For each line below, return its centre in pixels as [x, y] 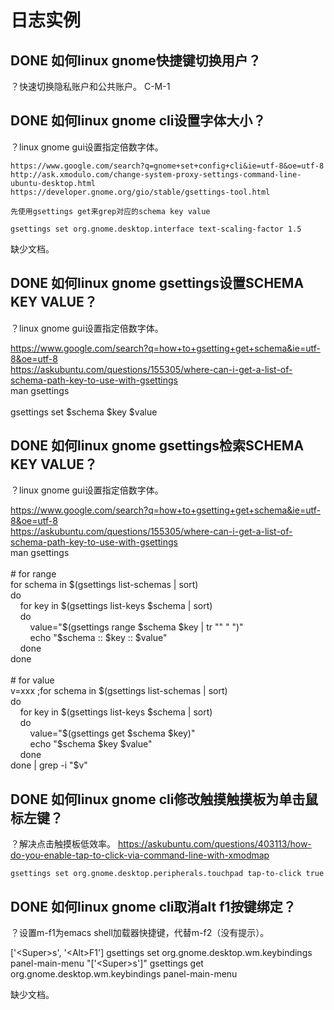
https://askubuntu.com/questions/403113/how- [214, 844]
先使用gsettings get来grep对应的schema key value [110, 211]
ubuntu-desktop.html [53, 183]
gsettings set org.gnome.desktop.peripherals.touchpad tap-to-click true [167, 874]
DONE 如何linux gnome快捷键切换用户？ [136, 60]
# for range [33, 574]
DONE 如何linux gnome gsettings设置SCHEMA [157, 283]
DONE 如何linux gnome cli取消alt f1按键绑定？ [153, 906]
